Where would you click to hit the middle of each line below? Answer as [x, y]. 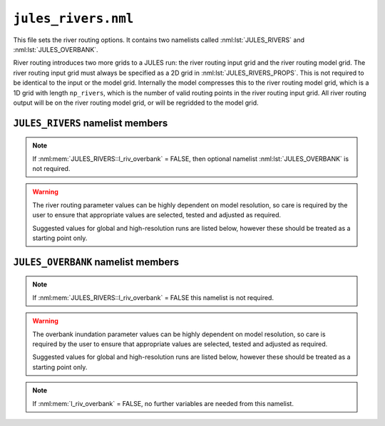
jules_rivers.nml [73, 19]
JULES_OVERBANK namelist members [96, 262]
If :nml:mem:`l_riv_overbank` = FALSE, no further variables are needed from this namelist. [163, 403]
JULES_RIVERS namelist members [91, 123]
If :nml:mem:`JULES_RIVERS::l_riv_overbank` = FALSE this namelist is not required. [153, 297]
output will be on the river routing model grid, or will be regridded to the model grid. [136, 103]
